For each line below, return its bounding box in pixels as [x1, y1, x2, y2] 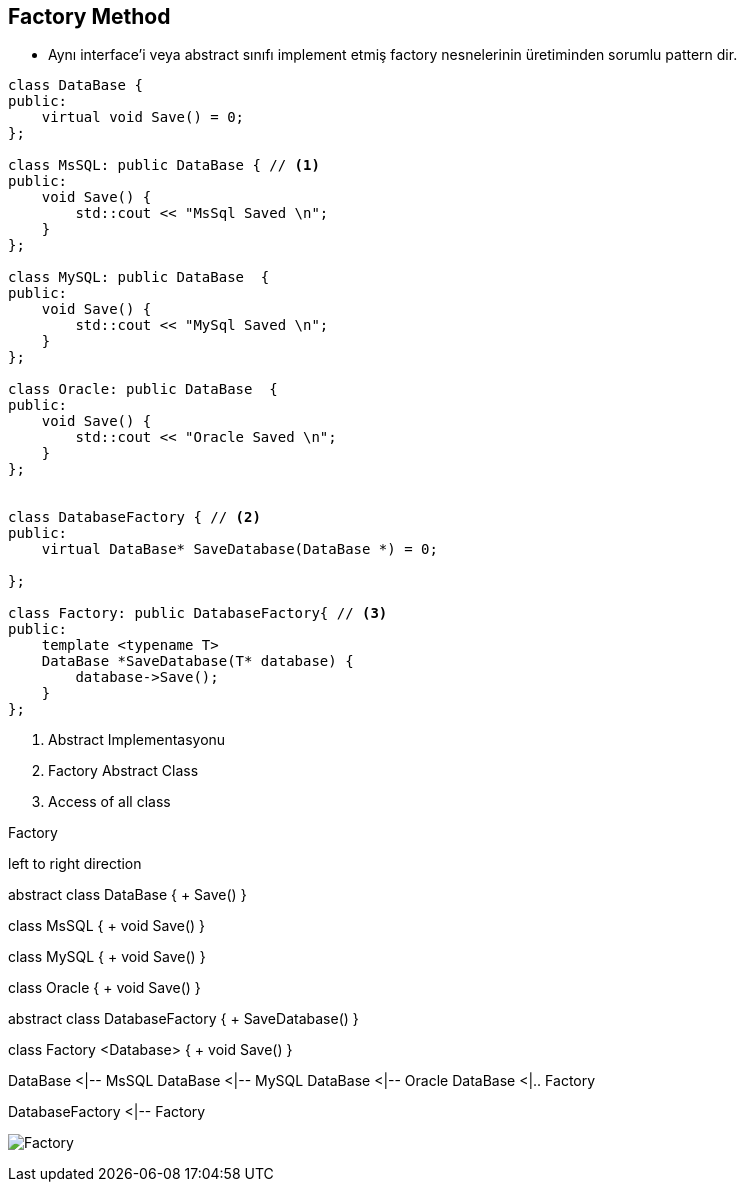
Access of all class [48, 793, 171, 811]
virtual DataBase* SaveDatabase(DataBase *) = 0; [41, 541, 438, 558]
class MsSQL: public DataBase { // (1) [8, 157, 320, 174]
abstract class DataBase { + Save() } [8, 886, 247, 904]
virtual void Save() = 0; [41, 109, 245, 126]
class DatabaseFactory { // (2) [8, 509, 261, 526]
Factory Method [8, 4, 171, 29]
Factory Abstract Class [48, 762, 199, 780]
